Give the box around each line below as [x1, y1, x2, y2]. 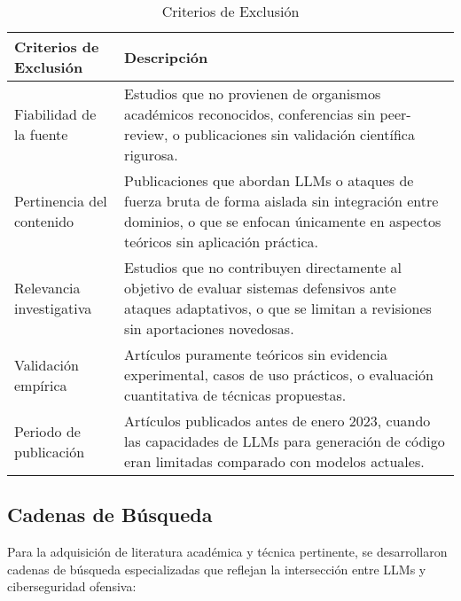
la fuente [14, 124, 68, 144]
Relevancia [14, 277, 81, 298]
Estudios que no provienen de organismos [124, 83, 381, 104]
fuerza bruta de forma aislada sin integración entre [124, 191, 439, 211]
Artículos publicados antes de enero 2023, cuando [124, 410, 431, 431]
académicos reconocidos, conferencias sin [124, 104, 376, 124]
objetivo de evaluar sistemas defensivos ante [124, 277, 396, 298]
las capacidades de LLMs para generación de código [124, 431, 445, 451]
